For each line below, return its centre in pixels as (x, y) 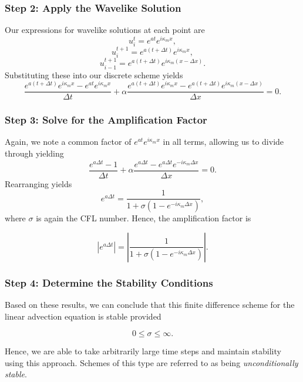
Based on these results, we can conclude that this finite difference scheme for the (150, 305)
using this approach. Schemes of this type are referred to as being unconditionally (151, 362)
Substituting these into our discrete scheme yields (94, 74)
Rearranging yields (38, 183)
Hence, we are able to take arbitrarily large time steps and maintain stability (143, 351)
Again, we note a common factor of (68, 142)
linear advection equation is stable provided (83, 316)
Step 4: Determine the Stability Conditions (109, 282)
